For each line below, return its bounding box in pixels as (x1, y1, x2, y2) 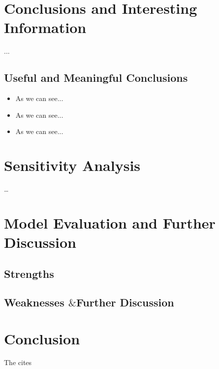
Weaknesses (4, 295, 64, 310)
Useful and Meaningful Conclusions (4, 70, 188, 85)
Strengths (4, 266, 54, 281)
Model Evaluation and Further (4, 212, 216, 233)
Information (4, 17, 87, 37)
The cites (4, 357, 32, 367)
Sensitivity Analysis (4, 155, 141, 175)
